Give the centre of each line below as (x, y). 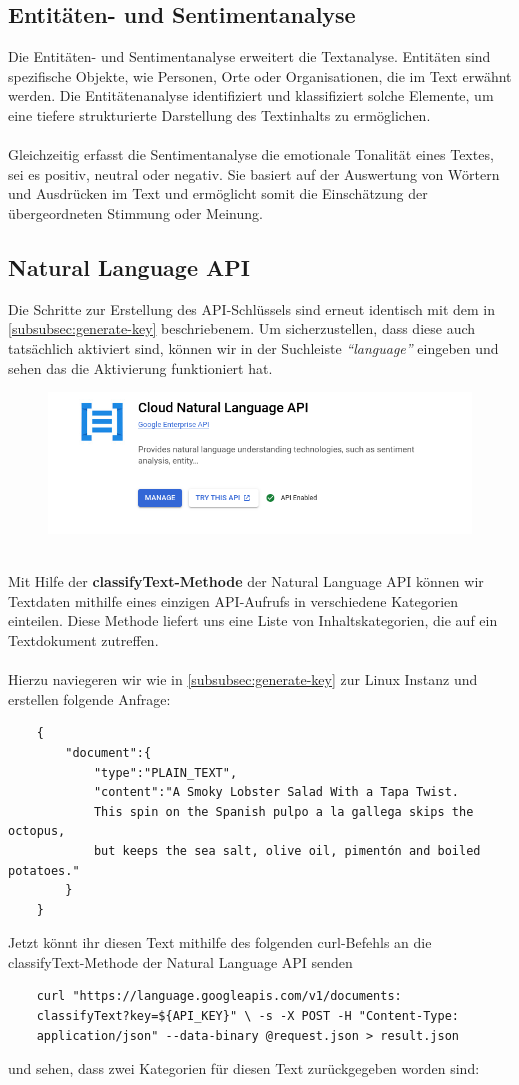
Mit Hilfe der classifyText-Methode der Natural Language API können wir (246, 581)
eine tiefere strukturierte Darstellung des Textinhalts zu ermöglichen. (219, 114)
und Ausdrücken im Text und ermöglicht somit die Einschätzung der (218, 193)
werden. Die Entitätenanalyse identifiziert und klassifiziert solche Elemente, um (251, 95)
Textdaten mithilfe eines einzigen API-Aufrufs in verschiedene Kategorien (233, 600)
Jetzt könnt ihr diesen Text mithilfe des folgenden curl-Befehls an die (220, 942)
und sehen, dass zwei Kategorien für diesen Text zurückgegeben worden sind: (244, 1068)
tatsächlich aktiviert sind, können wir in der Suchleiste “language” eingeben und (253, 347)
